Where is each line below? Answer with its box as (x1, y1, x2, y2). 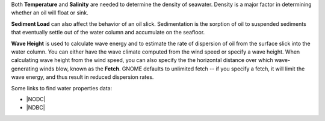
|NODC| (26, 95, 46, 102)
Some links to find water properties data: (11, 84, 113, 92)
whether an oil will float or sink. (11, 9, 88, 16)
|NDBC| (26, 104, 45, 111)
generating (11, 65, 39, 72)
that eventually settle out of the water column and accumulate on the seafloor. (11, 29, 205, 36)
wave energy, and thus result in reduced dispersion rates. (11, 73, 154, 81)
